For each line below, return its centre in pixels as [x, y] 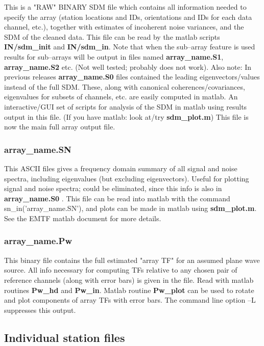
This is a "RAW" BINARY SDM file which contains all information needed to [125, 7]
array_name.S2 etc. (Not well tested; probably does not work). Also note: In [128, 66]
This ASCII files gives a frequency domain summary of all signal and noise [121, 168]
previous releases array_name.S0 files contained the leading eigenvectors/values [132, 77]
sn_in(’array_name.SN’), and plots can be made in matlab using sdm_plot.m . [130, 208]
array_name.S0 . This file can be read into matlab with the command [117, 198]
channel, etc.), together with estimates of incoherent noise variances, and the [124, 27]
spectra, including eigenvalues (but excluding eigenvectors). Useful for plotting [127, 178]
